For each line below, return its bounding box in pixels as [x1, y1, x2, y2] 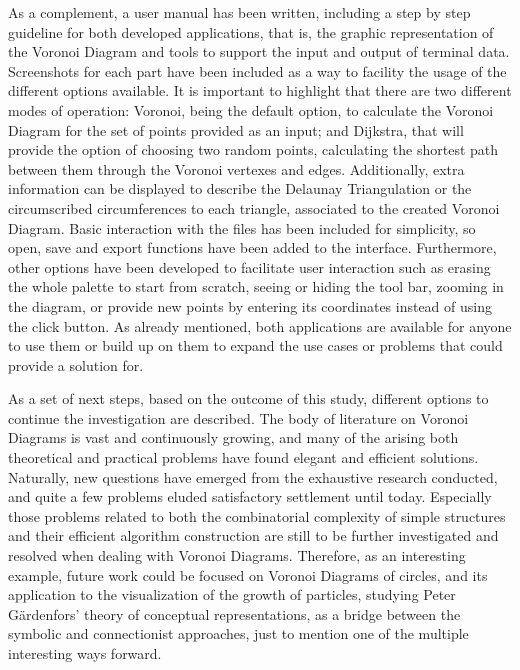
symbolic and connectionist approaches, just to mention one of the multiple [8, 623, 469, 644]
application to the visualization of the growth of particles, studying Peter [8, 584, 456, 605]
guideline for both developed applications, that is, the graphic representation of [8, 21, 494, 42]
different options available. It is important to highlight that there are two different [8, 80, 512, 101]
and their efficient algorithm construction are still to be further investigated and [8, 525, 499, 546]
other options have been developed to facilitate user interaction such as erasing [8, 256, 491, 277]
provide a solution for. [8, 354, 144, 375]
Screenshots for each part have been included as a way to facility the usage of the [8, 60, 507, 81]
